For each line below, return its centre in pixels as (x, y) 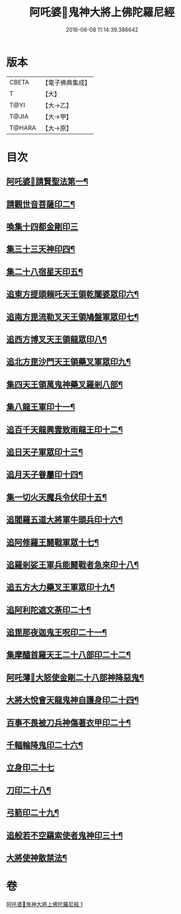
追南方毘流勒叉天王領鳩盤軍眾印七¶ (73, 317)
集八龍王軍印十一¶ (41, 407)
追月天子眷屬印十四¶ (45, 475)
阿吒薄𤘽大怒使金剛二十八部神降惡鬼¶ (75, 677)
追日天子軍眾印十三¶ (45, 452)
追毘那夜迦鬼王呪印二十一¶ (57, 633)
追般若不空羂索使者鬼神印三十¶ (65, 835)
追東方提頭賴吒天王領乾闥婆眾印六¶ (73, 294)
